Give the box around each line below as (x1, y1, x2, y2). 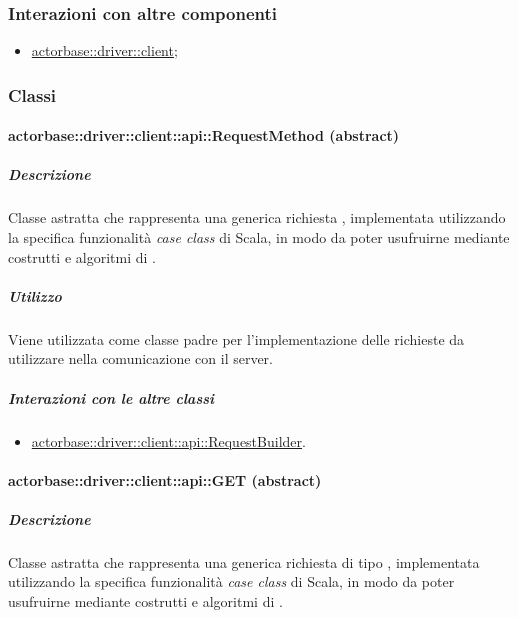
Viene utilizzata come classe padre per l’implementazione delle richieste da (8, 328, 465, 349)
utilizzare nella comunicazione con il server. (8, 348, 274, 369)
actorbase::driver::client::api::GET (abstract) (8, 469, 322, 490)
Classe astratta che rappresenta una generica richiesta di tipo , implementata (8, 551, 480, 572)
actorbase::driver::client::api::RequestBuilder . (31, 430, 306, 451)
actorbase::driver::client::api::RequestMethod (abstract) (8, 125, 400, 146)
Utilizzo (8, 285, 62, 306)
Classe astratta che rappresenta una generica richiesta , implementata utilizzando (8, 207, 506, 228)
